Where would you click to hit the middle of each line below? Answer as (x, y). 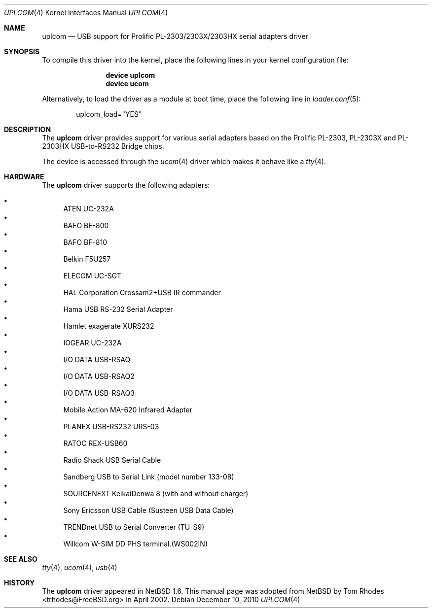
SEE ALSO (21, 559)
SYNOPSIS (22, 51)
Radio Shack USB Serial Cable (112, 460)
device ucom (127, 84)
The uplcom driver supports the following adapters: (126, 185)
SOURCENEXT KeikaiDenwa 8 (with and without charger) (156, 493)
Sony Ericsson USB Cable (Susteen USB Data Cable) (148, 510)
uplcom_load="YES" (109, 114)
